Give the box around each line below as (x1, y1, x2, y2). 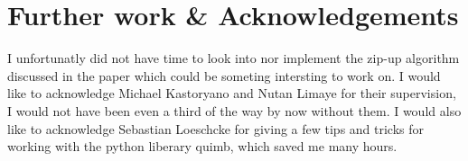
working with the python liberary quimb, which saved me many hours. (7, 137, 398, 156)
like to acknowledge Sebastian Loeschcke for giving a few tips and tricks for (7, 119, 425, 138)
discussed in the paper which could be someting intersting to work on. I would (7, 66, 441, 85)
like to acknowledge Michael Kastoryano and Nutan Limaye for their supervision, (7, 84, 456, 103)
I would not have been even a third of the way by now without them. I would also (7, 101, 462, 120)
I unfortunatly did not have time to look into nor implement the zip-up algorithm (7, 49, 460, 67)
